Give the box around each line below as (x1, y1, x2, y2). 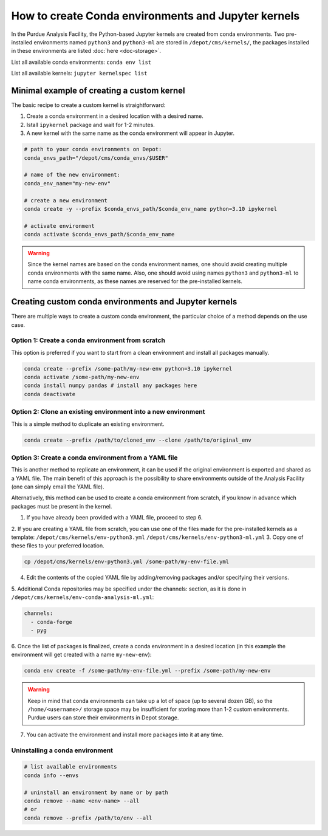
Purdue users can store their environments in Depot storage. (27, 714, 179, 721)
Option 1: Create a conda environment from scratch (11, 336, 166, 344)
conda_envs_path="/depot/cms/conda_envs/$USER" (24, 154, 168, 161)
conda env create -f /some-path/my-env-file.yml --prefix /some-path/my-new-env (24, 667, 271, 674)
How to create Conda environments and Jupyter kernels (11, 9, 300, 22)
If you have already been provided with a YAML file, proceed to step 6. (26, 514, 203, 521)
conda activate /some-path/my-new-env (24, 374, 140, 381)
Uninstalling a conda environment (11, 746, 114, 755)
